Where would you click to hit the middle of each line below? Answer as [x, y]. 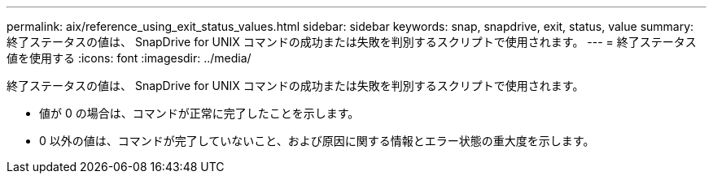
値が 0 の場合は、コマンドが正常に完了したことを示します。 [199, 113]
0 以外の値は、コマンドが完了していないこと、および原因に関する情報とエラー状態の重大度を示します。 [317, 141]
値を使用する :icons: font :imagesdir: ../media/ [129, 58]
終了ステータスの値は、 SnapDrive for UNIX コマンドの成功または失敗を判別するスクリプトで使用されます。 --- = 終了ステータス [352, 42]
